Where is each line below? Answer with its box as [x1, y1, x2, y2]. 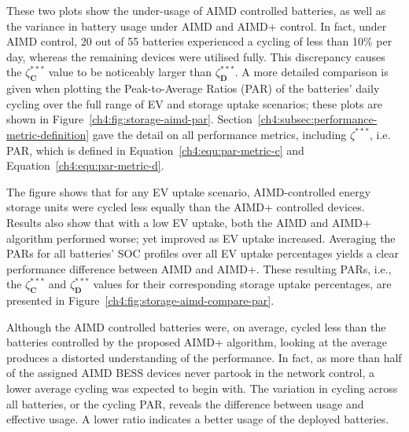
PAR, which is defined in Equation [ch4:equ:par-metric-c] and [6, 141, 304, 158]
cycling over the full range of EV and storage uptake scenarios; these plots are [6, 95, 382, 112]
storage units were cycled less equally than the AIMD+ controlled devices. [6, 199, 365, 215]
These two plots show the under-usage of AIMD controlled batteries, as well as [6, 2, 386, 18]
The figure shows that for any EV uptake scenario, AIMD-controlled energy [6, 183, 371, 200]
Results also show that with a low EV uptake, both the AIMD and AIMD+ [6, 214, 371, 230]
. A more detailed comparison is [234, 64, 389, 80]
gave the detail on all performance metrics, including [92, 126, 347, 142]
